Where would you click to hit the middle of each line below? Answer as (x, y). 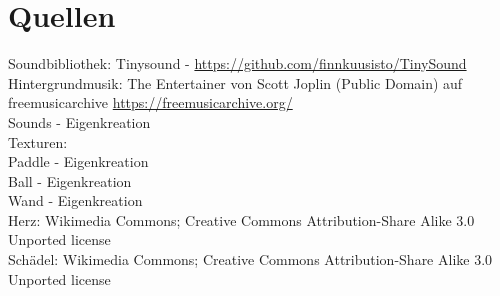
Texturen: (38, 141)
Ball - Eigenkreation (70, 180)
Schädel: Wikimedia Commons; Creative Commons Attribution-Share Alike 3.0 (250, 259)
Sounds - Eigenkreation (79, 121)
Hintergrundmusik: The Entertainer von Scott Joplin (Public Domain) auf (235, 82)
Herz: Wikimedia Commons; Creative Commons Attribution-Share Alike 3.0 (241, 219)
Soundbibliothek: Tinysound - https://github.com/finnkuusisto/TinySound (237, 63)
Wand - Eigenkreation (75, 200)
